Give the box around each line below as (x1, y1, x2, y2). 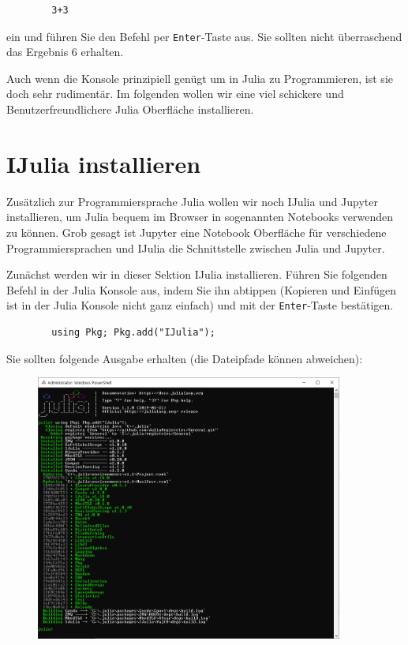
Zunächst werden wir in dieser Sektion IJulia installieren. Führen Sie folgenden (6, 266, 387, 283)
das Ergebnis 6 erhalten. (6, 43, 124, 60)
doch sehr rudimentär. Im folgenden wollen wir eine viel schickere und (6, 85, 344, 102)
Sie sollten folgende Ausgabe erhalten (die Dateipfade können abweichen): (6, 350, 363, 366)
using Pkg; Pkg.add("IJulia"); (51, 326, 215, 338)
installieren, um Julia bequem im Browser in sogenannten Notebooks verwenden (6, 208, 394, 225)
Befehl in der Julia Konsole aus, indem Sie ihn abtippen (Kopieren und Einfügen (6, 281, 397, 298)
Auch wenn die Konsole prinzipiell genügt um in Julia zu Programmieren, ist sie (6, 69, 393, 86)
